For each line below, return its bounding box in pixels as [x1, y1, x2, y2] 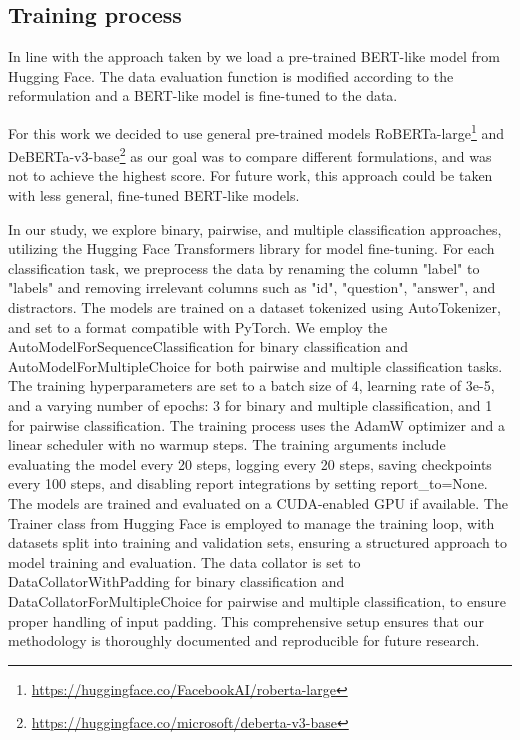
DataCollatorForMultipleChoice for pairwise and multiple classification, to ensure [8, 590, 506, 611]
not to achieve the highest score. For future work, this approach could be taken [8, 165, 493, 186]
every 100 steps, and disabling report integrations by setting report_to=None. [8, 473, 488, 494]
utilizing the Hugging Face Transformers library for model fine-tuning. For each [8, 238, 495, 259]
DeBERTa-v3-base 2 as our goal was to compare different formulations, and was [8, 143, 492, 166]
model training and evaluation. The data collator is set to [8, 551, 361, 572]
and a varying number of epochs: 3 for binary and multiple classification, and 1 [8, 395, 493, 416]
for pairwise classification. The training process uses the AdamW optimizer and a [8, 414, 505, 435]
